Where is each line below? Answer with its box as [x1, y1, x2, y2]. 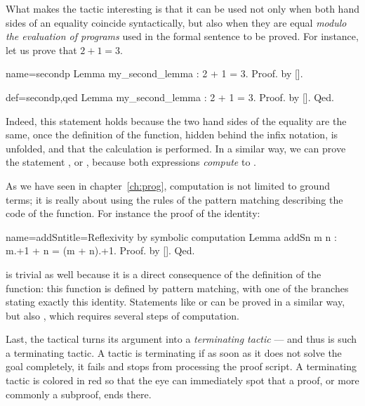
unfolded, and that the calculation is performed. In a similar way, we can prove [6, 140, 346, 155]
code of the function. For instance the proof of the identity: [6, 206, 260, 221]
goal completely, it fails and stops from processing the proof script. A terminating [6, 359, 357, 374]
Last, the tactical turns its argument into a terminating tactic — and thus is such [6, 332, 357, 346]
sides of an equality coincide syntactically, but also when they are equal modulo [6, 15, 347, 30]
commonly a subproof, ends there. [6, 386, 152, 401]
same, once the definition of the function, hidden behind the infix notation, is [6, 127, 338, 142]
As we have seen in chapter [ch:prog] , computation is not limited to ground [6, 178, 330, 192]
